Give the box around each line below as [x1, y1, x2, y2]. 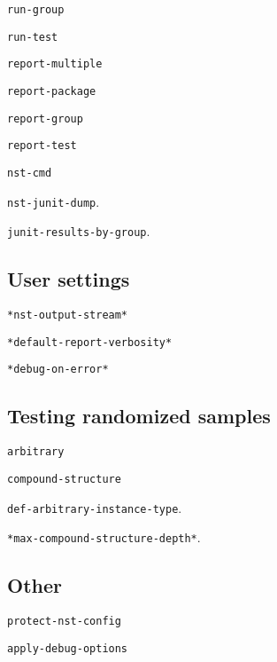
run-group [7, 4, 65, 16]
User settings [7, 265, 130, 293]
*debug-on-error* [7, 363, 109, 376]
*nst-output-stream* [7, 309, 128, 322]
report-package [7, 84, 96, 98]
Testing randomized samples [7, 402, 271, 430]
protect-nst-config [7, 615, 121, 628]
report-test [7, 139, 77, 153]
